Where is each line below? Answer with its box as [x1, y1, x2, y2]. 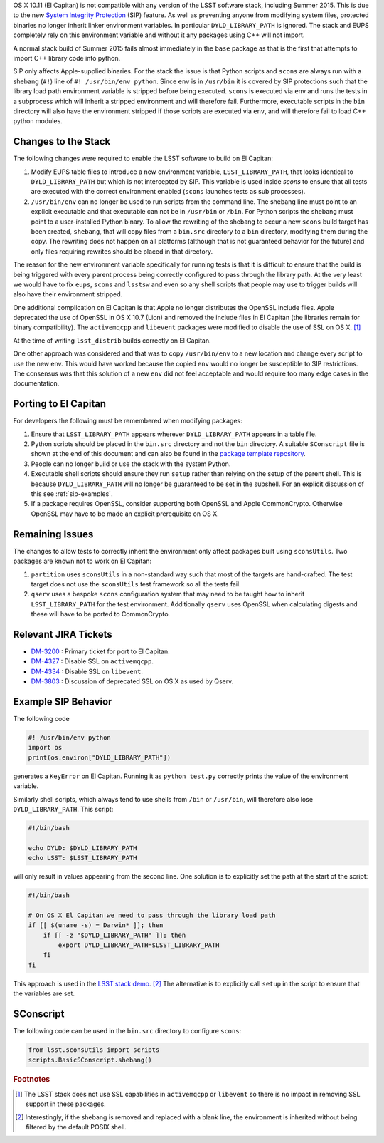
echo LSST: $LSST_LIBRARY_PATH [28, 854, 138, 862]
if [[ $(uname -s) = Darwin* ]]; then [28, 921, 164, 929]
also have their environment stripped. [13, 290, 123, 299]
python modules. [13, 117, 63, 125]
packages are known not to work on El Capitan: [13, 557, 152, 566]
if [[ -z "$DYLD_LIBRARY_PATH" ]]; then [43, 931, 186, 939]
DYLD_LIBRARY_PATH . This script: [13, 805, 114, 813]
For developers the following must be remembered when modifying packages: [13, 417, 243, 425]
